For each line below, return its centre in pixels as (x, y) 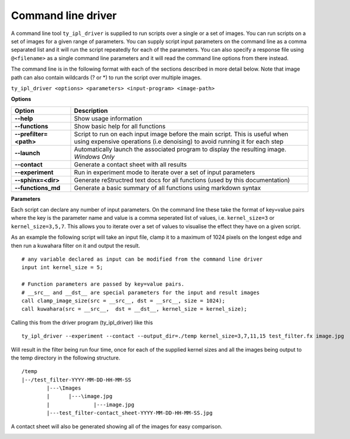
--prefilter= (31, 134)
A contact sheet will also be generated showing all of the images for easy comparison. (117, 426)
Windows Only (94, 156)
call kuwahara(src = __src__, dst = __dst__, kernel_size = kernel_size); (134, 309)
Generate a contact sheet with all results (130, 165)
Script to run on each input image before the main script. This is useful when (181, 134)
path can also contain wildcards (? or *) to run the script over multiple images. (106, 77)
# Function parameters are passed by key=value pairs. (103, 284)
